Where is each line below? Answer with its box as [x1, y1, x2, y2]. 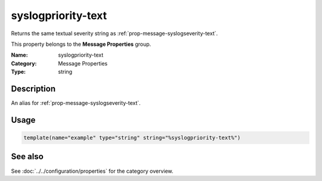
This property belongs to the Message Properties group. [11, 40, 151, 48]
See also [11, 152, 44, 162]
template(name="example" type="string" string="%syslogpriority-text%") [23, 135, 241, 141]
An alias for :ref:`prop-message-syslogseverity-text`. [11, 99, 141, 107]
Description [11, 83, 56, 93]
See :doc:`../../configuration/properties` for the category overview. [11, 167, 174, 174]
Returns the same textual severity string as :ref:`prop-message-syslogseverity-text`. [11, 30, 218, 37]
